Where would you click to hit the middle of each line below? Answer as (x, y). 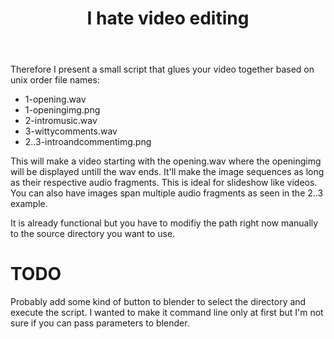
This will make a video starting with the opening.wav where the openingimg (166, 161)
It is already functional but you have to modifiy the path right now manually (164, 223)
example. (29, 204)
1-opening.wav (55, 99)
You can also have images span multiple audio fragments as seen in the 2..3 (167, 193)
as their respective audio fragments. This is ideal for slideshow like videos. (164, 183)
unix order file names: (55, 80)
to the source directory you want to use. (93, 234)
